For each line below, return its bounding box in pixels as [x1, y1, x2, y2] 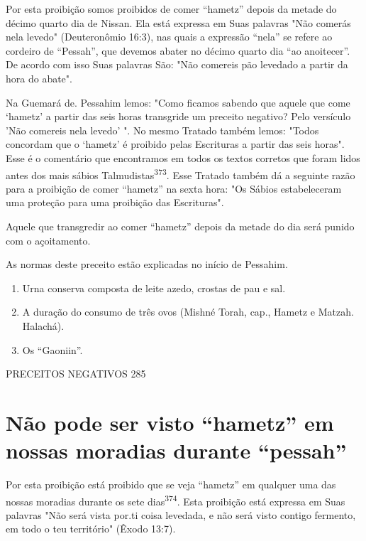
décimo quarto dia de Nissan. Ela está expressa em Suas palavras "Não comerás [6, 15, 351, 30]
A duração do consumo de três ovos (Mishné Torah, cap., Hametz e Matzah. [22, 304, 354, 319]
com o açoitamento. [6, 232, 91, 247]
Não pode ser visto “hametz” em [6, 407, 334, 436]
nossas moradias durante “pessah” [6, 436, 347, 465]
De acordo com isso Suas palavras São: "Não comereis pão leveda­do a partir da [6, 57, 348, 72]
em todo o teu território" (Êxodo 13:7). [6, 521, 176, 536]
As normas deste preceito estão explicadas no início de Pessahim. [6, 257, 288, 272]
